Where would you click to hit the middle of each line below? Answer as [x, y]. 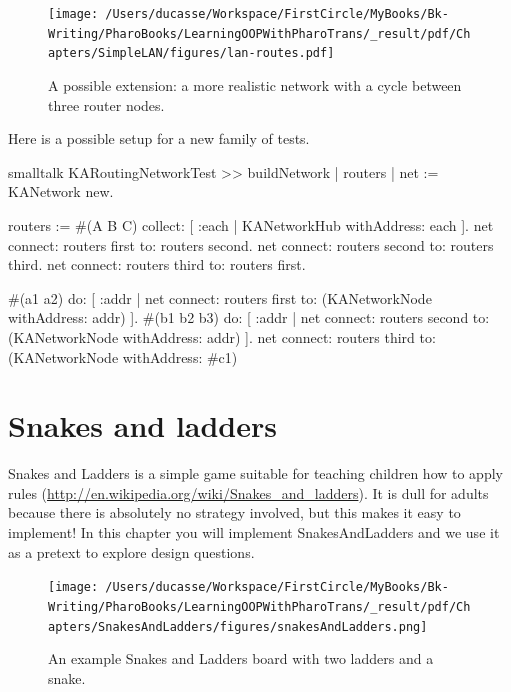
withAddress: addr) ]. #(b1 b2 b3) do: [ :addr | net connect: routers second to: [249, 317]
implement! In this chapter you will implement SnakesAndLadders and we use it [254, 532]
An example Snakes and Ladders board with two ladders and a [241, 658]
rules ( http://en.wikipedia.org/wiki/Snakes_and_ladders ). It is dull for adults [248, 492]
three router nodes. [106, 104]
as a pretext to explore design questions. [131, 551]
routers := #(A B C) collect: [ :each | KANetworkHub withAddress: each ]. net [251, 224]
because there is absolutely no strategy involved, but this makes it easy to [234, 512]
